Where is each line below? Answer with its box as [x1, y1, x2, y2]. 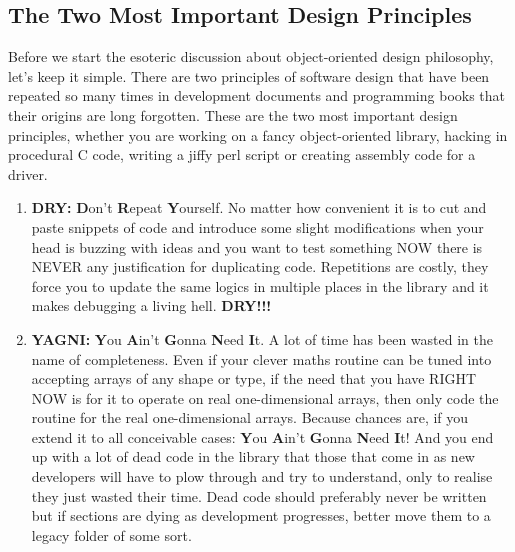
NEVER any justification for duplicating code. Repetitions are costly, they [31, 256, 489, 277]
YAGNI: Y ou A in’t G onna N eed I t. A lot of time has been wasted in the [31, 328, 493, 349]
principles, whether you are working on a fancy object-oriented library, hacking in [8, 124, 508, 145]
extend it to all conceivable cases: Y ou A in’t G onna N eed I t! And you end [31, 426, 494, 447]
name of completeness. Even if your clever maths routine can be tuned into [31, 348, 492, 369]
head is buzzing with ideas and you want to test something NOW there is [31, 236, 483, 257]
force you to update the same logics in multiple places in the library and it [31, 275, 489, 296]
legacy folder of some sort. [31, 524, 192, 545]
